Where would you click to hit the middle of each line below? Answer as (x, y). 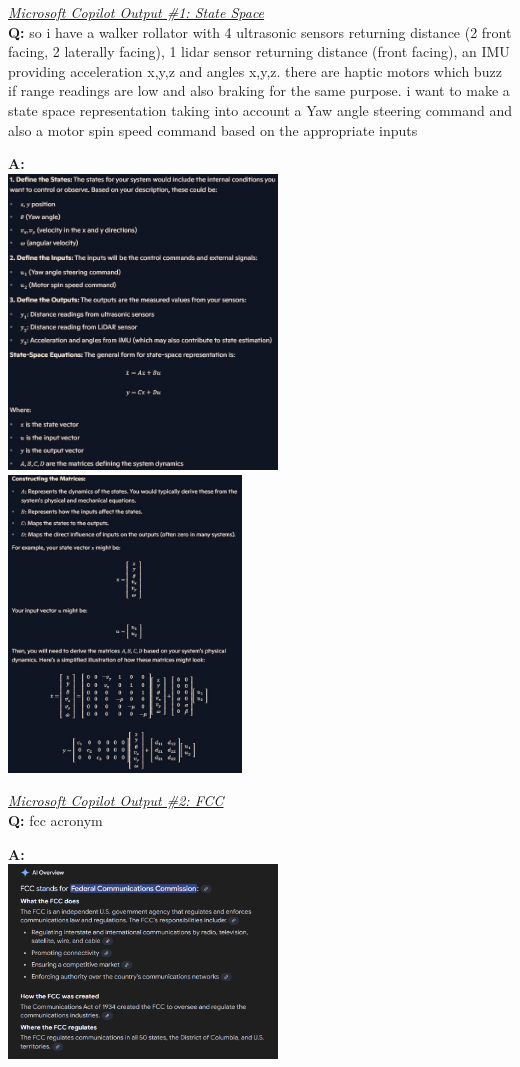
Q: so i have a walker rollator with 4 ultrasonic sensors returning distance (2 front (260, 31)
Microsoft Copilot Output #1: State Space (136, 12)
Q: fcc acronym (55, 819)
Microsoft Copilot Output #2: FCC (116, 800)
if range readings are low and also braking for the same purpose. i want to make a (259, 90)
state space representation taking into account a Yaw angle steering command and (260, 109)
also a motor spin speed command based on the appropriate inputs (213, 129)
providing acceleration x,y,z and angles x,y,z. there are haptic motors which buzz (255, 70)
